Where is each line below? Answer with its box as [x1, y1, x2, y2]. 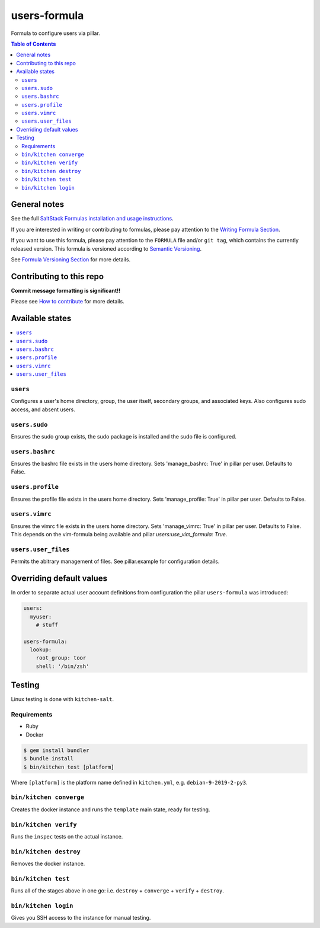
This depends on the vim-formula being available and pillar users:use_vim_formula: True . [11, 531, 228, 538]
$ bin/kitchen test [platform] [23, 763, 115, 770]
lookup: [30, 647, 52, 653]
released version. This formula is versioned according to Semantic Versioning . [11, 245, 201, 252]
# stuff [36, 621, 59, 628]
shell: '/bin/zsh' [36, 663, 89, 670]
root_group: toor [36, 655, 87, 661]
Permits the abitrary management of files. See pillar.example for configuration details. [11, 558, 220, 565]
